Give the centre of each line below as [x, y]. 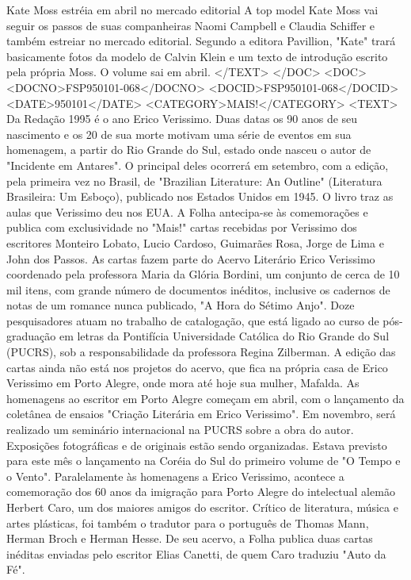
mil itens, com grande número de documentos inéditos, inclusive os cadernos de [198, 289]
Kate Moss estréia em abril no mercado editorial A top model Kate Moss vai [192, 10]
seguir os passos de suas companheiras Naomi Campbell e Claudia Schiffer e [191, 25]
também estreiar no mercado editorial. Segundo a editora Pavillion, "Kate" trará [201, 41]
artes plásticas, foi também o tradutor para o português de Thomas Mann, [188, 522]
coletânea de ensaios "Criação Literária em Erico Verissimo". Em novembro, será [201, 414]
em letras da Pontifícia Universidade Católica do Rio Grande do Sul [224, 336]
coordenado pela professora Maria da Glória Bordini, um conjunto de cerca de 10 [203, 274]
